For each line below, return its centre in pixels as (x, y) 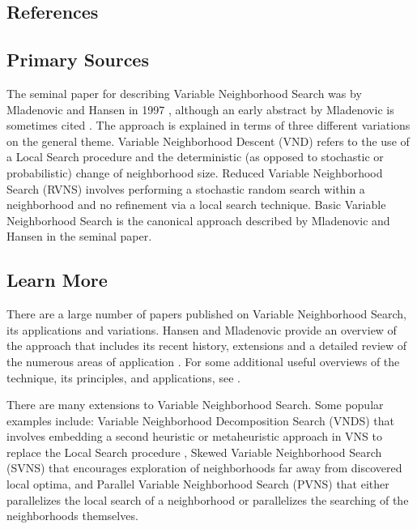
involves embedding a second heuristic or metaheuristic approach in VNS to (195, 436)
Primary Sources (78, 60)
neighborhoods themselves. (72, 516)
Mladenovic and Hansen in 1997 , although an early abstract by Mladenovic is (200, 109)
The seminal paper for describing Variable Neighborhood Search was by (184, 93)
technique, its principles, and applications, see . (123, 377)
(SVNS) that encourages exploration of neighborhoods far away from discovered (204, 468)
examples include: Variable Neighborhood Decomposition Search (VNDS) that (201, 420)
